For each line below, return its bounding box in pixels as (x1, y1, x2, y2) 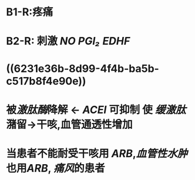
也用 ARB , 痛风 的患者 (6, 161, 105, 175)
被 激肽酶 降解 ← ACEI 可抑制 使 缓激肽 (6, 103, 186, 116)
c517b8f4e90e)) (6, 74, 86, 88)
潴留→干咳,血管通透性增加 (6, 118, 133, 131)
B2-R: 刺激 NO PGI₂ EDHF (6, 35, 130, 48)
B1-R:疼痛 (6, 5, 53, 19)
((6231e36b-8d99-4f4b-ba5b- (6, 62, 160, 75)
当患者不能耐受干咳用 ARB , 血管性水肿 (6, 146, 188, 160)
